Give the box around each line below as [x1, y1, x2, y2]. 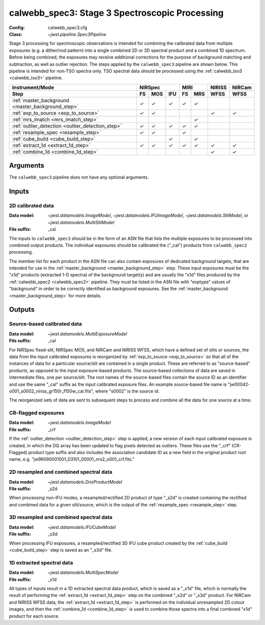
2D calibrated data [9, 202, 54, 209]
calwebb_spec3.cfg [48, 25, 88, 31]
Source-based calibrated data [9, 321, 82, 328]
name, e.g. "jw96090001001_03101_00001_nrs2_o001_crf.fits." [9, 456, 134, 462]
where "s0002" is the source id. [95, 388, 159, 394]
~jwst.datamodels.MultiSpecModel [48, 569, 119, 576]
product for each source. [9, 613, 60, 619]
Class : [9, 31, 23, 37]
